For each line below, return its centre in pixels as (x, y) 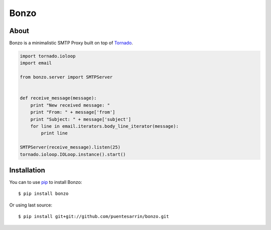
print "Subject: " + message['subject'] (81, 119)
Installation (27, 170)
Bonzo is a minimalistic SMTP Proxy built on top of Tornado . (71, 43)
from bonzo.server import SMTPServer (66, 77)
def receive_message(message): (58, 98)
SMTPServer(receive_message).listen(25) (70, 147)
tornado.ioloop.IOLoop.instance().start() (73, 154)
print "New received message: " (70, 105)
